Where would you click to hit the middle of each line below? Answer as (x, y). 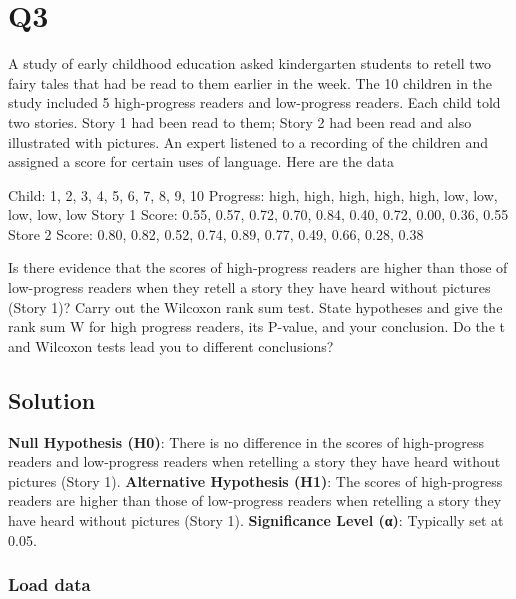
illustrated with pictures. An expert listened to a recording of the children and (248, 141)
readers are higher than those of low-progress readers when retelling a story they (255, 500)
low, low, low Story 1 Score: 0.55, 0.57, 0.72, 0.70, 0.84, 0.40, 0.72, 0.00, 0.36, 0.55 (258, 214)
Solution (52, 399)
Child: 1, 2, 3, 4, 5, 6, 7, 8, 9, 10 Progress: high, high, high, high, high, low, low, (253, 194)
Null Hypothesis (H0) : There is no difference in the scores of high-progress (246, 441)
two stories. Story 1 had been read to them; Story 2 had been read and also (240, 121)
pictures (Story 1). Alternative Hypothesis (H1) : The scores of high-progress (255, 480)
